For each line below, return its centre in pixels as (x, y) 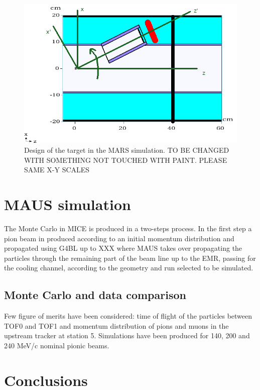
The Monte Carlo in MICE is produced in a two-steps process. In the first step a (128, 228)
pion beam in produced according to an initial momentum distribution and (119, 238)
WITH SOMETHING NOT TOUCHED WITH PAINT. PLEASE (126, 160)
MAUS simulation (68, 204)
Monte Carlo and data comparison (95, 295)
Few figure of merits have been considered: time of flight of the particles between (128, 316)
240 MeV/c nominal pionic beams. (57, 346)
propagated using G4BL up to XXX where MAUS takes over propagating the (123, 248)
